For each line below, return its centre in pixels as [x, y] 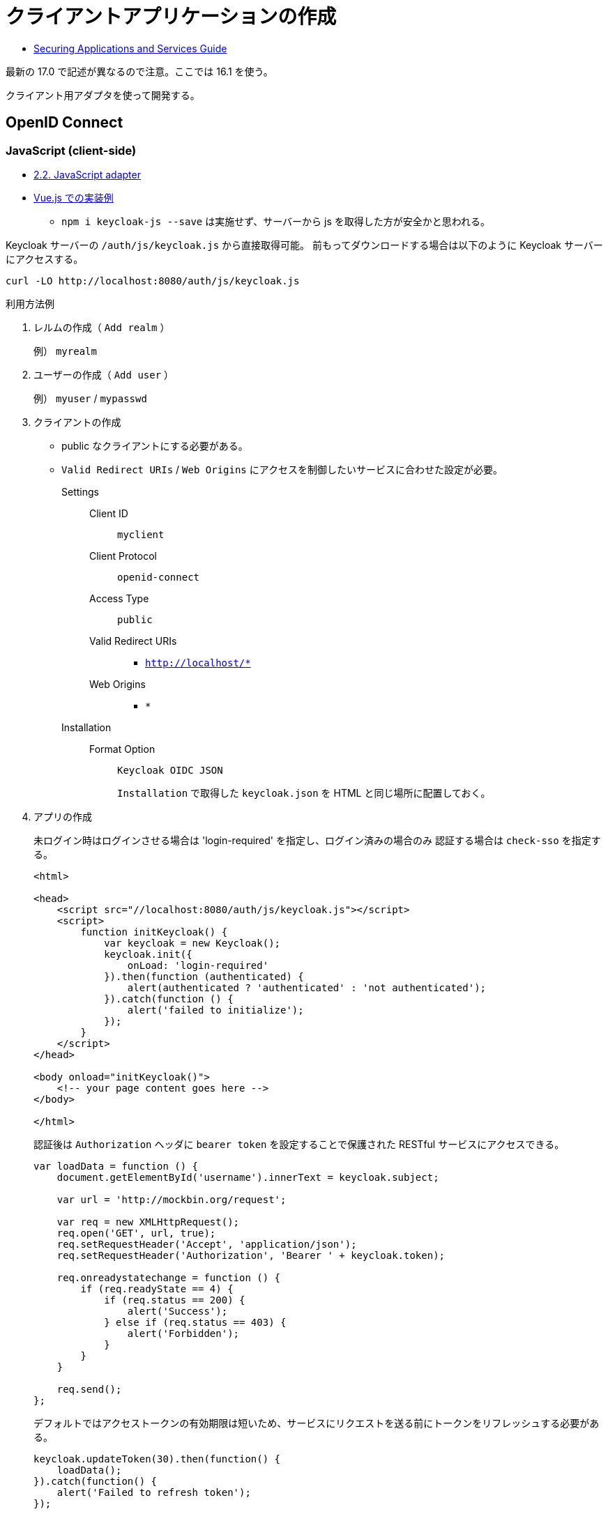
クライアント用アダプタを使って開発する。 [103, 95]
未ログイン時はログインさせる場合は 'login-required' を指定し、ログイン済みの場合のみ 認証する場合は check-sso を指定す [317, 840]
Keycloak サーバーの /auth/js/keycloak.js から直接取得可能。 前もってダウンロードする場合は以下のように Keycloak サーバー [304, 245]
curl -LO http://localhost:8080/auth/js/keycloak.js [153, 281]
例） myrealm [65, 351]
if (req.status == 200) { [175, 1300]
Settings [80, 491]
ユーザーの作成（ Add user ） [104, 374]
